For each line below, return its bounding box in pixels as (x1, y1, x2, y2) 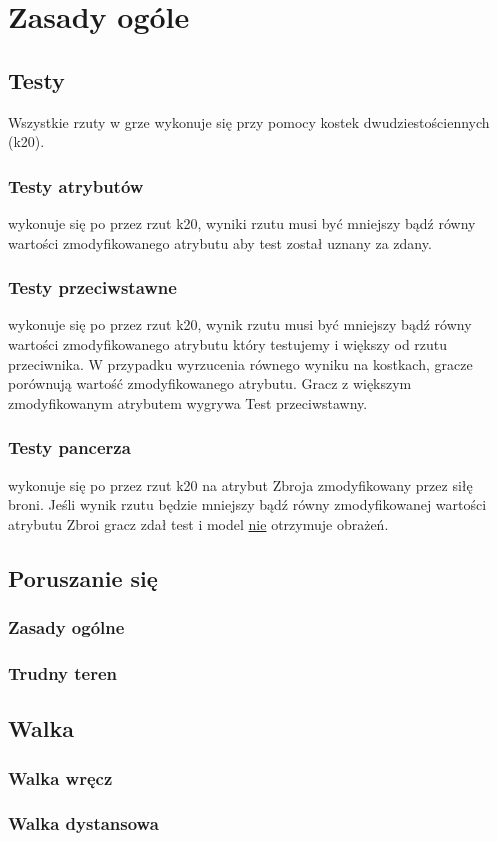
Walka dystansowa (8, 811, 159, 836)
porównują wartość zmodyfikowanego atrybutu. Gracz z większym (8, 373, 412, 394)
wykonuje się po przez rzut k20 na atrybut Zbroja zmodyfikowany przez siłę (8, 474, 473, 495)
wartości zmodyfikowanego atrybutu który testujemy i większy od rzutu (8, 333, 448, 354)
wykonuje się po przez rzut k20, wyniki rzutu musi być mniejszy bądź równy (8, 212, 476, 233)
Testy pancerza (8, 435, 131, 460)
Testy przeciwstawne (8, 275, 177, 300)
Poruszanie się (8, 562, 158, 593)
